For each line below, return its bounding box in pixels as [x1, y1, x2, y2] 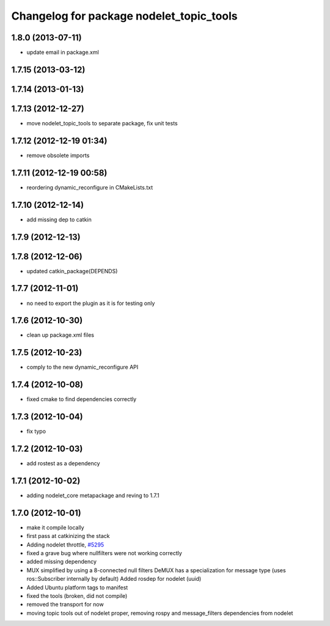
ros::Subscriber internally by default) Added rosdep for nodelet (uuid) [26, 575, 202, 583]
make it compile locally [26, 523, 85, 531]
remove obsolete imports [26, 152, 90, 159]
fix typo [26, 428, 46, 435]
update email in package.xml [26, 49, 99, 56]
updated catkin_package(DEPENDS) [26, 267, 118, 274]
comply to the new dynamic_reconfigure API [26, 364, 139, 371]
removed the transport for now [26, 601, 104, 608]
